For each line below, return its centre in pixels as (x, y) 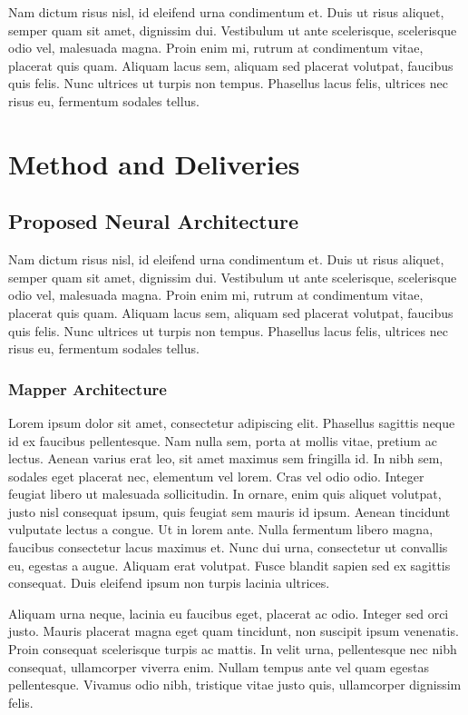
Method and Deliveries (154, 163)
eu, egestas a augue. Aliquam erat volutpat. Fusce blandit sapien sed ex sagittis (229, 565)
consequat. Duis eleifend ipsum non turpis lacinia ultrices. (169, 583)
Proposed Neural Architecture (153, 221)
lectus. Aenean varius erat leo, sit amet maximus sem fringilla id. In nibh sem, (226, 458)
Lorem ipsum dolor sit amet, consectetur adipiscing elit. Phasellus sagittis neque (232, 422)
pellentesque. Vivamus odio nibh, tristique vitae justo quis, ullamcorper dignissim (235, 685)
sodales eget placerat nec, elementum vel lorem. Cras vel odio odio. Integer (216, 476)
